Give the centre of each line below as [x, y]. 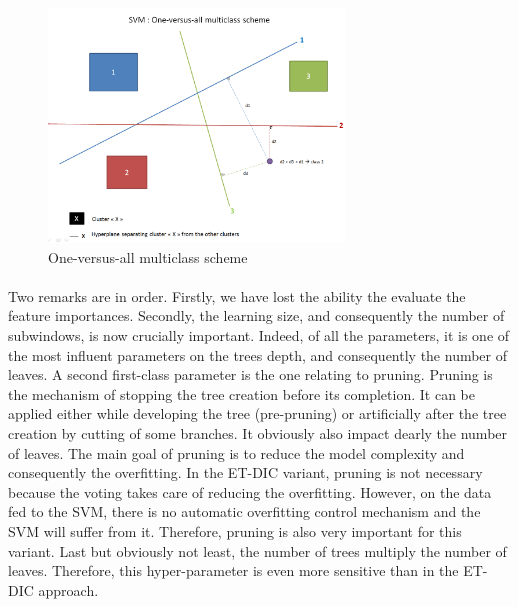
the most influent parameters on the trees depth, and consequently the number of [258, 354]
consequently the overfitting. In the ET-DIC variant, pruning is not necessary [245, 472]
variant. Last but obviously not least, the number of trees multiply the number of [257, 550]
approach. [68, 589]
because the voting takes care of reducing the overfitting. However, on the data [250, 491]
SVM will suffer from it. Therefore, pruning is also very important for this [235, 530]
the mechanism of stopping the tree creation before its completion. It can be [241, 393]
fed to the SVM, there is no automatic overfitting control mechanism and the [244, 511]
